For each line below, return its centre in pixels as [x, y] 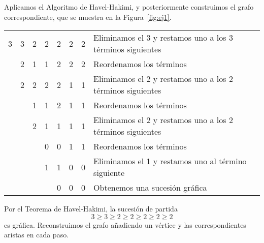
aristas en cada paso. [37, 235]
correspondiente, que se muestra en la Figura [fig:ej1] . [88, 17]
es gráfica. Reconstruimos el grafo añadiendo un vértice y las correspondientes [125, 224]
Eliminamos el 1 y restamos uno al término [170, 161]
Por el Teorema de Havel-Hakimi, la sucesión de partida [91, 209]
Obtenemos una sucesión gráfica [150, 188]
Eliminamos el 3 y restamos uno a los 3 [163, 38]
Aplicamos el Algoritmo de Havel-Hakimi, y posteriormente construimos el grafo [129, 7]
